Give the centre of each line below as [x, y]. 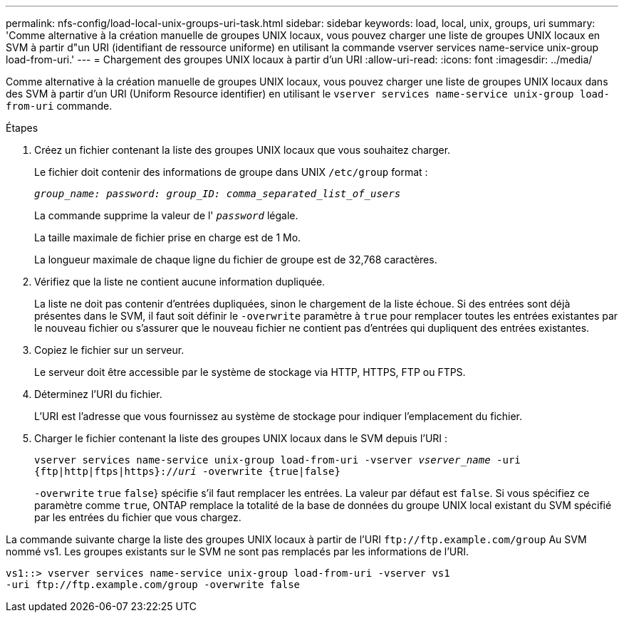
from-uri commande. [59, 106]
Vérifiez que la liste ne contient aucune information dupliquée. [180, 282]
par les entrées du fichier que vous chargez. [138, 517]
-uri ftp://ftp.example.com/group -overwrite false [153, 585]
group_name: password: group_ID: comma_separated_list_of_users [218, 194]
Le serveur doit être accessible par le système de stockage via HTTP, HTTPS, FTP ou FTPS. [250, 372]
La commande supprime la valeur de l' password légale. [166, 215]
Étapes [22, 128]
